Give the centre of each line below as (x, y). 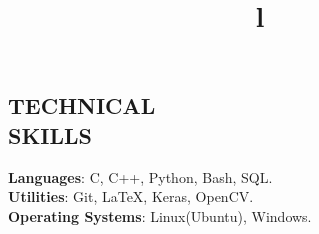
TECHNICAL (82, 105)
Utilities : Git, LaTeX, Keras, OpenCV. (131, 196)
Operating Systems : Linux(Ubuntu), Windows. (160, 215)
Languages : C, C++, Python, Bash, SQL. (140, 176)
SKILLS (50, 134)
